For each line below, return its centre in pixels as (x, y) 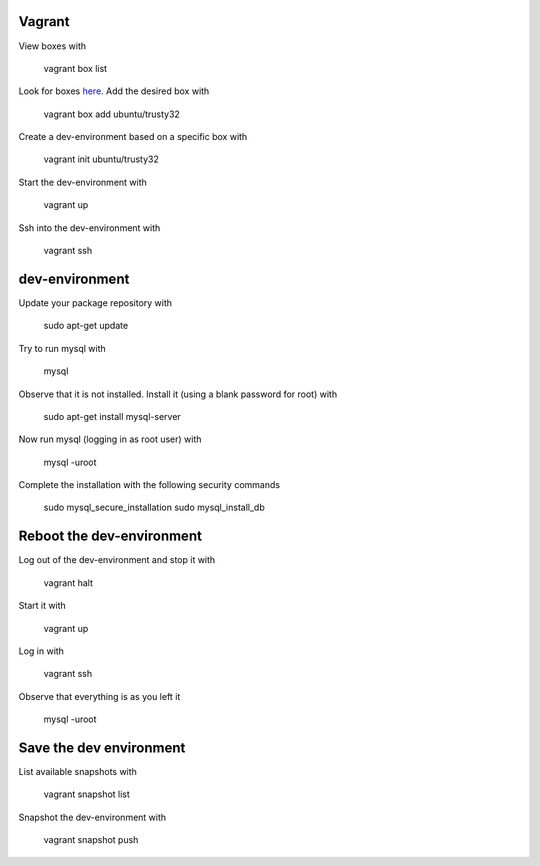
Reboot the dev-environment (110, 536)
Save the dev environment (102, 747)
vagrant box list (75, 68)
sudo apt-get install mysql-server (112, 416)
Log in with (41, 651)
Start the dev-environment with (82, 182)
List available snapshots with (77, 771)
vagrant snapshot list (86, 794)
